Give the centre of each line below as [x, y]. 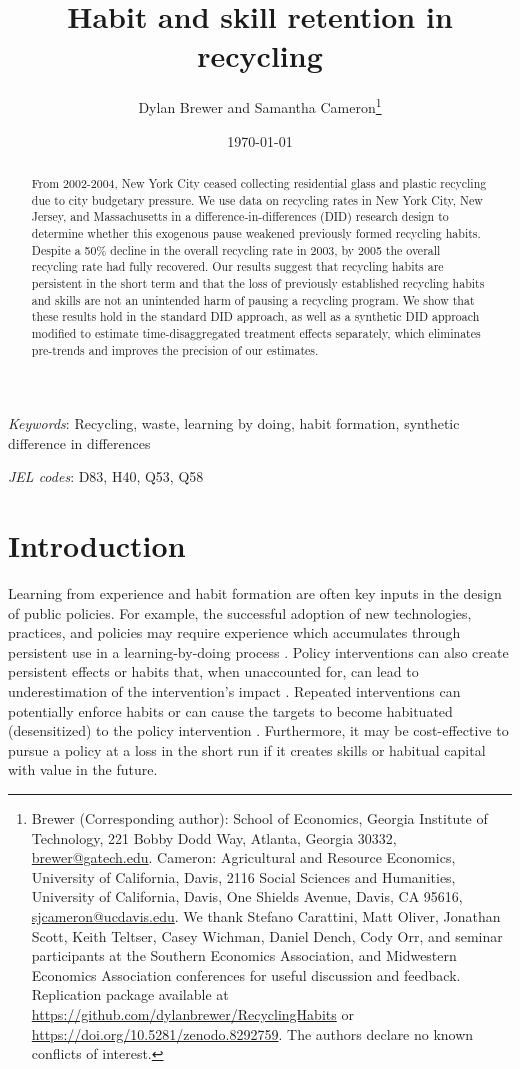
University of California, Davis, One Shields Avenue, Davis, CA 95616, [247, 896]
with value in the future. [83, 769]
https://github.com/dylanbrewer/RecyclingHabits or [192, 1013]
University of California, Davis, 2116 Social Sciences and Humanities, [243, 876]
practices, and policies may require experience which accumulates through [234, 632]
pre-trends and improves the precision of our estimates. [175, 349]
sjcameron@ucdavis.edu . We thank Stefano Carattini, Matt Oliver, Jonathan [266, 915]
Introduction [97, 545]
